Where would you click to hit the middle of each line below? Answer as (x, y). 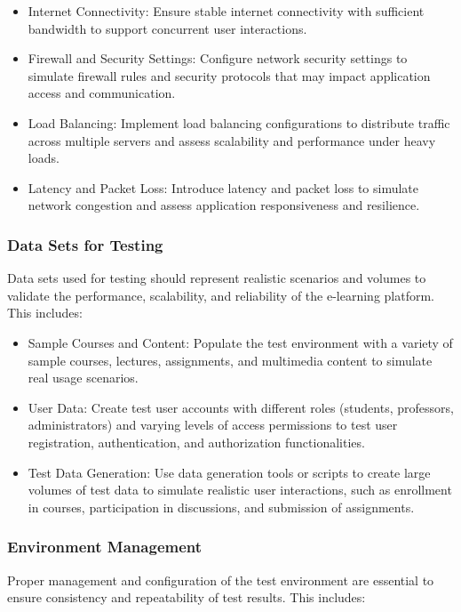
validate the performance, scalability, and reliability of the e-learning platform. (221, 295)
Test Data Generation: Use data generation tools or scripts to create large (229, 472)
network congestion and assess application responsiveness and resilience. (224, 205)
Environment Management (105, 547)
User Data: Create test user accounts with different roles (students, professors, (241, 407)
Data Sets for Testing (85, 244)
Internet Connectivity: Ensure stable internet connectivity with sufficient (226, 11)
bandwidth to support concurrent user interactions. (167, 28)
